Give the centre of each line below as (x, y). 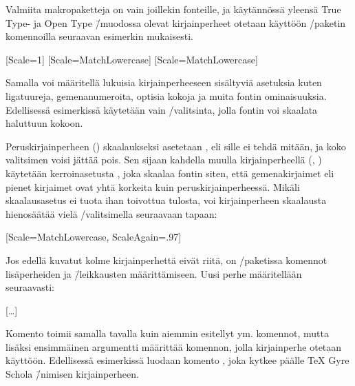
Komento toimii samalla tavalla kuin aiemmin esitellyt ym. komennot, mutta (167, 333)
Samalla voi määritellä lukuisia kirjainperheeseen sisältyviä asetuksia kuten (164, 82)
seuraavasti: (30, 287)
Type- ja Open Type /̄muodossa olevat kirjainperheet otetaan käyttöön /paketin (176, 22)
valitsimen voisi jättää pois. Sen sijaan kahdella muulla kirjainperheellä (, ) (164, 160)
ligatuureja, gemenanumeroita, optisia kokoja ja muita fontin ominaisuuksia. (166, 95)
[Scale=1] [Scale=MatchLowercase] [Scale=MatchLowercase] (132, 59)
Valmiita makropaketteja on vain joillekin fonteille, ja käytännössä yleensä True (173, 9)
